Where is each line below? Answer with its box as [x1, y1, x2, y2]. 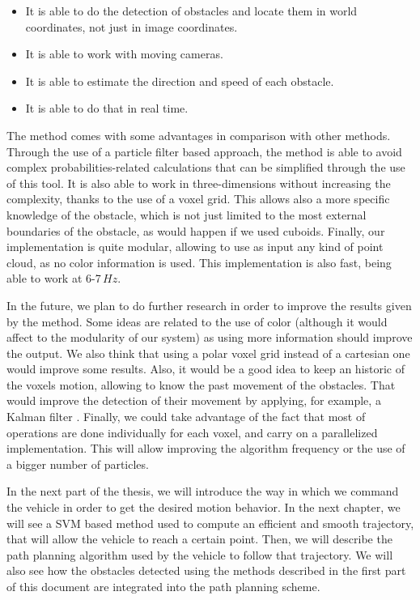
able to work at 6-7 [6, 270, 101, 287]
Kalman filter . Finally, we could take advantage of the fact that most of [6, 408, 366, 425]
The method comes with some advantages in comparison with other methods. [6, 126, 391, 143]
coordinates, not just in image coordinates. [25, 18, 238, 35]
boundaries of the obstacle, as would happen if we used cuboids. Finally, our [6, 222, 385, 239]
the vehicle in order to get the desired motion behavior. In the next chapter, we [6, 499, 401, 516]
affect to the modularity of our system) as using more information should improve [6, 329, 413, 346]
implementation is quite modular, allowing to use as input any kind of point [6, 238, 384, 255]
